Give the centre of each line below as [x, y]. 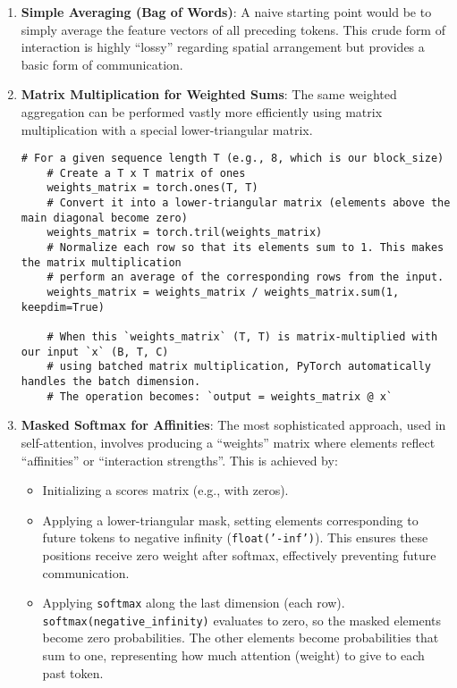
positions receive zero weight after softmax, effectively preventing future [239, 554]
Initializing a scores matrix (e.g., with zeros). [165, 490]
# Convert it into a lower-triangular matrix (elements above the [249, 203]
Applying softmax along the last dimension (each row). [194, 603]
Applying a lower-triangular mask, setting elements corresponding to [230, 520]
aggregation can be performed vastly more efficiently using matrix [202, 111]
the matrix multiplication [101, 262]
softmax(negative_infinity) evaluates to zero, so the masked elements [241, 620]
